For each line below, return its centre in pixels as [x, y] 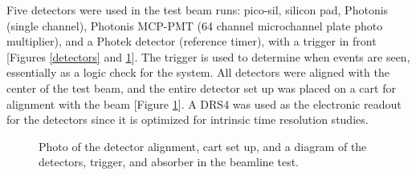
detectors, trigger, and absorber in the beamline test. [169, 162]
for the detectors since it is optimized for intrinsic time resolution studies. [188, 119]
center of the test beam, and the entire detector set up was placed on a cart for [201, 87]
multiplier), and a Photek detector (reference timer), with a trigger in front [192, 41]
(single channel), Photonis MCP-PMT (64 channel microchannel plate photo [195, 25]
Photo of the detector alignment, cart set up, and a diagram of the [203, 146]
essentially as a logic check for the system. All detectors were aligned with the [198, 72]
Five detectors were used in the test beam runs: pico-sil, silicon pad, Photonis [198, 10]
